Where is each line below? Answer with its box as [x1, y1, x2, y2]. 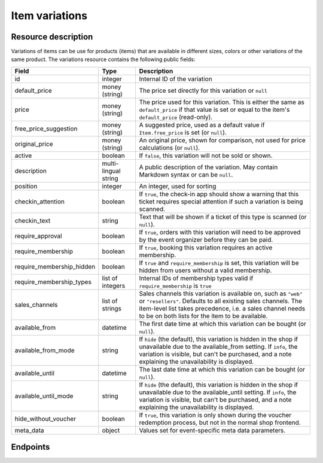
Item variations [11, 9, 88, 22]
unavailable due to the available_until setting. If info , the [139, 388, 297, 396]
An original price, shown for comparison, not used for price [139, 136, 306, 144]
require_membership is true [139, 281, 212, 290]
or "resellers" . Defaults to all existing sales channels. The [139, 297, 302, 305]
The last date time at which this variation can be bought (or [139, 365, 305, 373]
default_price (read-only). [139, 112, 213, 121]
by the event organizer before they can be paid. [139, 235, 273, 243]
